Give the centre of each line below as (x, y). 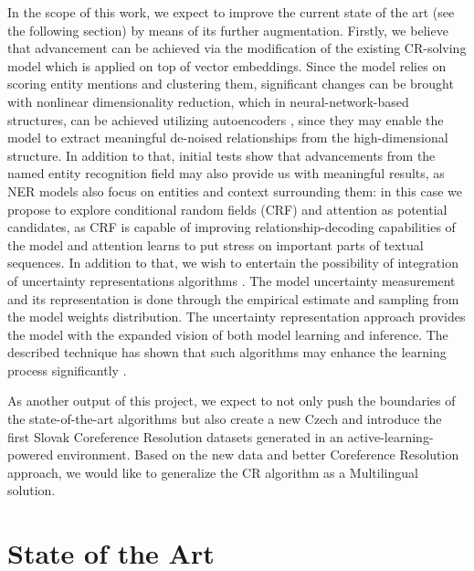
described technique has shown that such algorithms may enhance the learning (227, 352)
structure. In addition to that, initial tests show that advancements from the (221, 155)
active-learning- (390, 436)
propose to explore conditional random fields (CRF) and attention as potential (227, 209)
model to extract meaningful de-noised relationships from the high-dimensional (228, 137)
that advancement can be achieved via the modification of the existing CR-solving (237, 48)
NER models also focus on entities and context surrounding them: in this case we (235, 190)
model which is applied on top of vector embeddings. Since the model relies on (227, 65)
